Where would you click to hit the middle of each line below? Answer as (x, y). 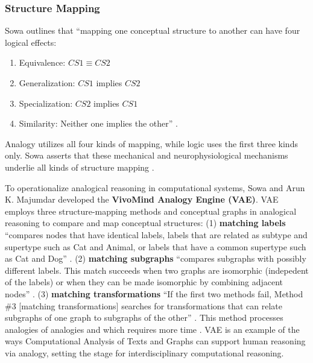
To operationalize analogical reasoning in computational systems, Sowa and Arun (155, 187)
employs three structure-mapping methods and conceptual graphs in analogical (151, 211)
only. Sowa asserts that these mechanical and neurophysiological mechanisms (147, 155)
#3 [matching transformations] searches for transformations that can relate (144, 305)
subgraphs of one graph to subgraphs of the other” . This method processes (144, 317)
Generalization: (47, 83)
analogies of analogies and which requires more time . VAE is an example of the (152, 329)
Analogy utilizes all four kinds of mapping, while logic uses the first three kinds (151, 143)
